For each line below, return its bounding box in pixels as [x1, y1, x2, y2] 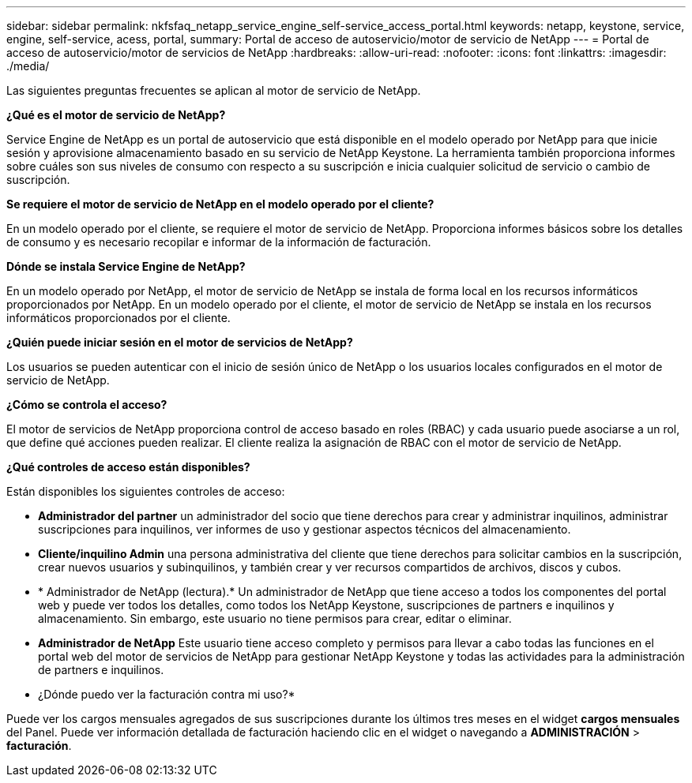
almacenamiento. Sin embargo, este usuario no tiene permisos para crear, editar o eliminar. [38, 612, 512, 625]
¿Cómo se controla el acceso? [6, 398, 167, 411]
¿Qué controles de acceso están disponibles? [6, 460, 250, 474]
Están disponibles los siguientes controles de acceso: [6, 485, 285, 498]
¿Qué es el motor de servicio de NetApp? [6, 108, 226, 122]
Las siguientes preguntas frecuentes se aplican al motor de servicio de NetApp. [6, 84, 421, 97]
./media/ [6, 59, 50, 73]
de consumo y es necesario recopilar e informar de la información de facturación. [6, 235, 431, 249]
